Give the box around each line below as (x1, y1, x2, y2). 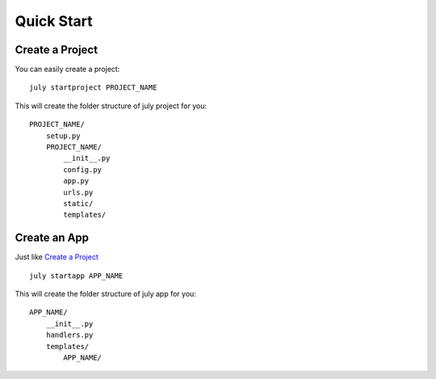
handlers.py (45, 331, 94, 339)
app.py (63, 176, 90, 186)
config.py (63, 165, 103, 174)
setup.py (45, 131, 81, 141)
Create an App (15, 231, 89, 245)
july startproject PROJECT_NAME (29, 83, 157, 92)
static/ (63, 199, 94, 208)
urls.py (63, 187, 94, 197)
